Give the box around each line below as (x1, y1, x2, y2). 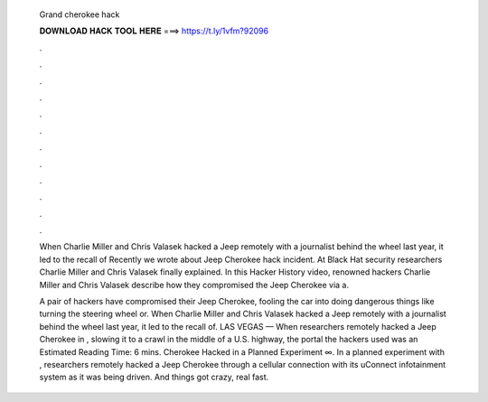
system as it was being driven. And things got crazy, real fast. (39, 371, 269, 383)
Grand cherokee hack (39, 9, 120, 20)
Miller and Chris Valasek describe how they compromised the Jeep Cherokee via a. (39, 279, 350, 290)
